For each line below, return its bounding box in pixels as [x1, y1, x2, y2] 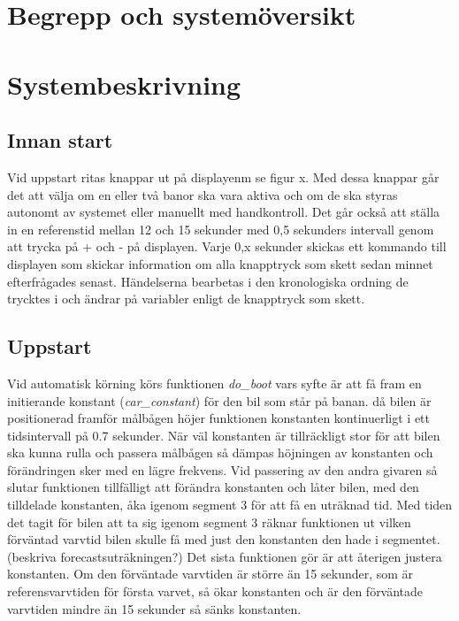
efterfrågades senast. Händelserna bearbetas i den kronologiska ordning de [7, 272, 409, 290]
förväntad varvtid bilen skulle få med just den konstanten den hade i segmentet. [7, 530, 440, 548]
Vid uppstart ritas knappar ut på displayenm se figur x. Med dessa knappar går [7, 167, 440, 186]
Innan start [7, 126, 113, 154]
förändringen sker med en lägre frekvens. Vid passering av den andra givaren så [7, 460, 438, 479]
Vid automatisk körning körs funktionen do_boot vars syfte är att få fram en [7, 373, 422, 392]
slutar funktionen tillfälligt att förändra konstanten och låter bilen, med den [7, 478, 419, 496]
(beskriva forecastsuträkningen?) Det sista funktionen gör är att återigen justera [7, 547, 442, 565]
